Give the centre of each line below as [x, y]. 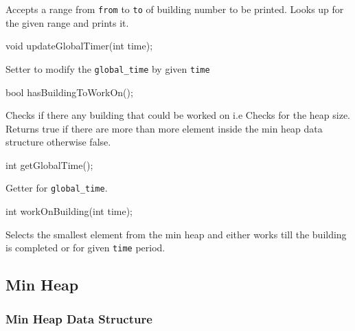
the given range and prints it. [67, 22]
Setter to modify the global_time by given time [108, 68]
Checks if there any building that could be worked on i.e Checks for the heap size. [178, 115]
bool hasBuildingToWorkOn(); [69, 92]
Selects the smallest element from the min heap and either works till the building [176, 234]
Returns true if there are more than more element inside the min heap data [164, 128]
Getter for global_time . [57, 188]
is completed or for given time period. [85, 248]
